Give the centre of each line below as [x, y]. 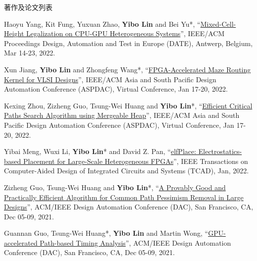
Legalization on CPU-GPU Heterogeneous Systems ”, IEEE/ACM [126, 33]
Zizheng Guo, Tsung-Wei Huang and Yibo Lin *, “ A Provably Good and [115, 187]
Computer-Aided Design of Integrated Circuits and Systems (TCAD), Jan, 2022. [127, 171]
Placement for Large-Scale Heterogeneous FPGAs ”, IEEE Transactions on [135, 161]
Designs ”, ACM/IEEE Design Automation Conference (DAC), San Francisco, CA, [129, 207]
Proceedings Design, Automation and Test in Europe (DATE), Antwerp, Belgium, [128, 43]
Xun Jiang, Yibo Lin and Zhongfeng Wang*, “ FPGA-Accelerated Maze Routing [128, 69]
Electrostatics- [220, 151]
